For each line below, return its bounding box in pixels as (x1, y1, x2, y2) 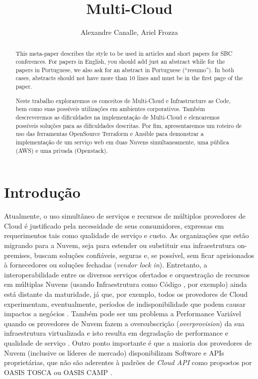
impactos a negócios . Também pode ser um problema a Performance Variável (4, 308, 241, 319)
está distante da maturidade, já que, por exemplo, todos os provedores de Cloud (4, 288, 248, 299)
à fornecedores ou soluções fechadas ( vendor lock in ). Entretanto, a (4, 259, 207, 270)
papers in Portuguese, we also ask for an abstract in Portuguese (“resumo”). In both (15, 65, 234, 74)
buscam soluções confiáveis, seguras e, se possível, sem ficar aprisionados (34, 250, 255, 260)
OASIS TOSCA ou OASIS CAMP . (4, 367, 112, 377)
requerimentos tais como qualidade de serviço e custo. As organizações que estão (4, 230, 249, 241)
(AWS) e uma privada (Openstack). (15, 146, 108, 154)
